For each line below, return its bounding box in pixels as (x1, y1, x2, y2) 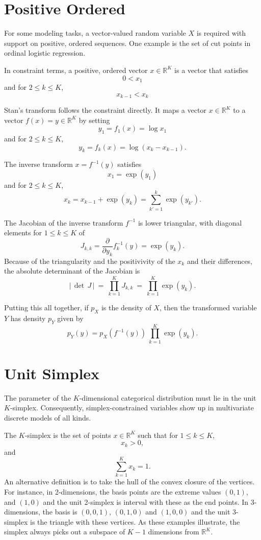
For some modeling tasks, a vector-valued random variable (4, 28, 186, 38)
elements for (4, 227, 42, 238)
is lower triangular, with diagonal (138, 217, 242, 228)
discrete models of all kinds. (4, 412, 91, 423)
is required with (196, 28, 246, 38)
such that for (138, 429, 178, 440)
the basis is (42, 506, 77, 517)
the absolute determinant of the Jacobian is (4, 265, 140, 276)
